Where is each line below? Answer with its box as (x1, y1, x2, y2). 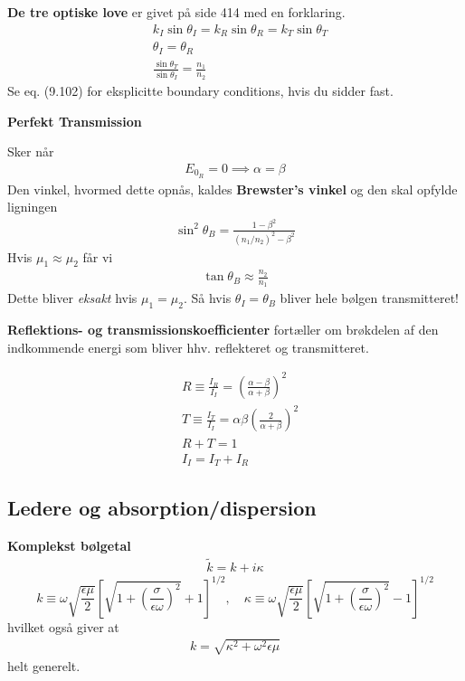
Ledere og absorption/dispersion (7, 494, 317, 522)
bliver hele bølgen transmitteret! (280, 288, 459, 307)
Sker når (7, 142, 54, 161)
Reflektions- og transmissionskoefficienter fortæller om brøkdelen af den (7, 320, 439, 339)
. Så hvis (183, 288, 232, 307)
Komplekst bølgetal (7, 536, 131, 555)
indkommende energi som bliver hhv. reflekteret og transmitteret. (7, 337, 369, 356)
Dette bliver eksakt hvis (7, 288, 138, 307)
